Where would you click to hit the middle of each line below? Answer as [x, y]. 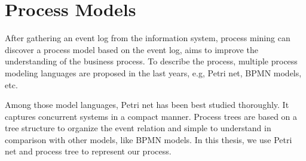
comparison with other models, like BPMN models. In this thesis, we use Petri [149, 139]
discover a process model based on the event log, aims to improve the [131, 49]
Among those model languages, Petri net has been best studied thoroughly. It [147, 105]
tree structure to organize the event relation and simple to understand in [138, 128]
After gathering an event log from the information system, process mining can [148, 38]
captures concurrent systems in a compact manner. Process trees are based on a [151, 116]
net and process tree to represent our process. [88, 151]
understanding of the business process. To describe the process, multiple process [151, 61]
